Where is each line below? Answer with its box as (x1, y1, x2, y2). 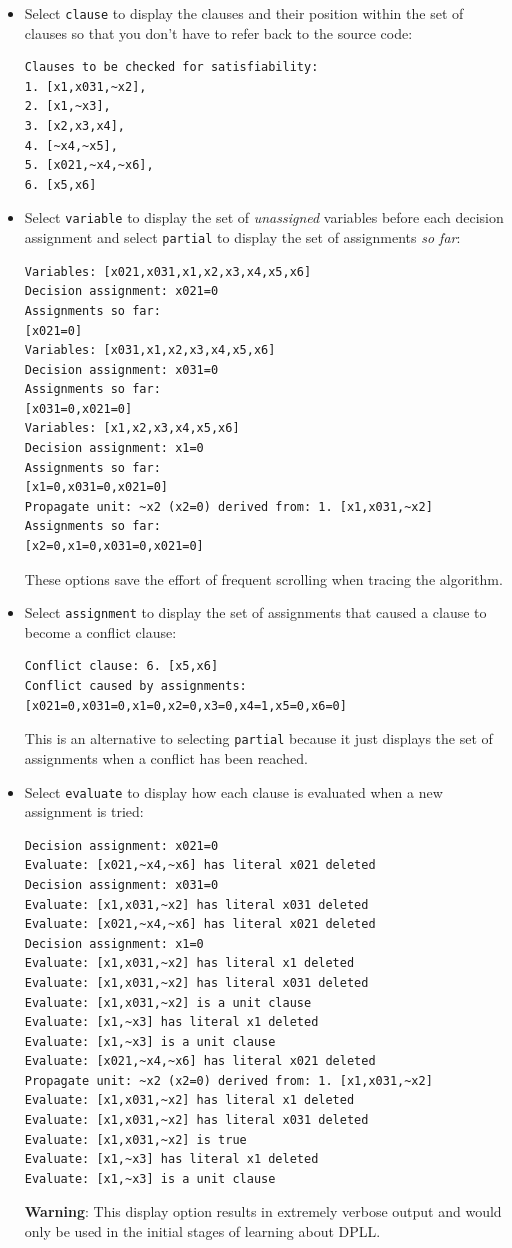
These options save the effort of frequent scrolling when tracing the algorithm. (24, 568, 503, 589)
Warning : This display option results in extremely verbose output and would (24, 1201, 502, 1222)
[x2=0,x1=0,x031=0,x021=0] (24, 539, 204, 554)
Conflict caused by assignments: (24, 679, 247, 694)
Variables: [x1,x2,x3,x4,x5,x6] (24, 421, 240, 436)
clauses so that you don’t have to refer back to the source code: (24, 22, 413, 43)
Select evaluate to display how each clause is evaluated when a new (24, 781, 443, 802)
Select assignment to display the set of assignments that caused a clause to (24, 602, 487, 623)
